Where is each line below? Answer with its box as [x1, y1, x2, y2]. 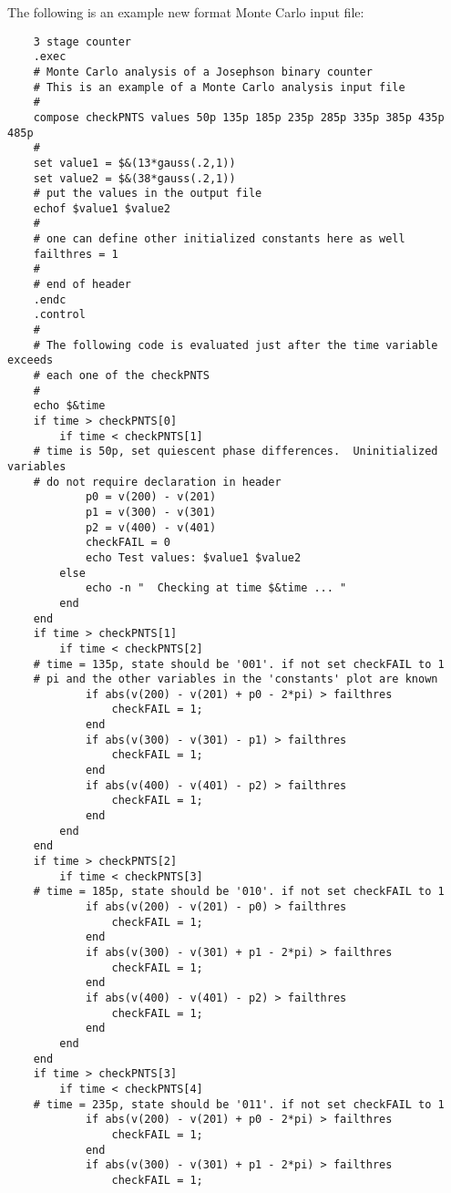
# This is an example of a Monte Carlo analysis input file [33, 80, 405, 94]
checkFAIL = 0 [85, 536, 170, 550]
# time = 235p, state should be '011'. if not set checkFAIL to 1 [33, 1097, 445, 1111]
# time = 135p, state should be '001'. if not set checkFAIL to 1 [33, 657, 445, 671]
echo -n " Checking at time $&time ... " [85, 581, 347, 595]
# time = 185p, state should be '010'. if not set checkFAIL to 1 [33, 885, 445, 899]
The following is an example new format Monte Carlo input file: [7, 3, 364, 21]
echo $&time [33, 399, 106, 413]
